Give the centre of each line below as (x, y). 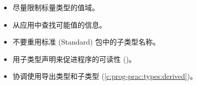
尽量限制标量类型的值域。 (56, 7)
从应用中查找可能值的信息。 (59, 24)
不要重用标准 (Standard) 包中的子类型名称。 (86, 42)
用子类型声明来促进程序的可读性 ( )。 (74, 59)
